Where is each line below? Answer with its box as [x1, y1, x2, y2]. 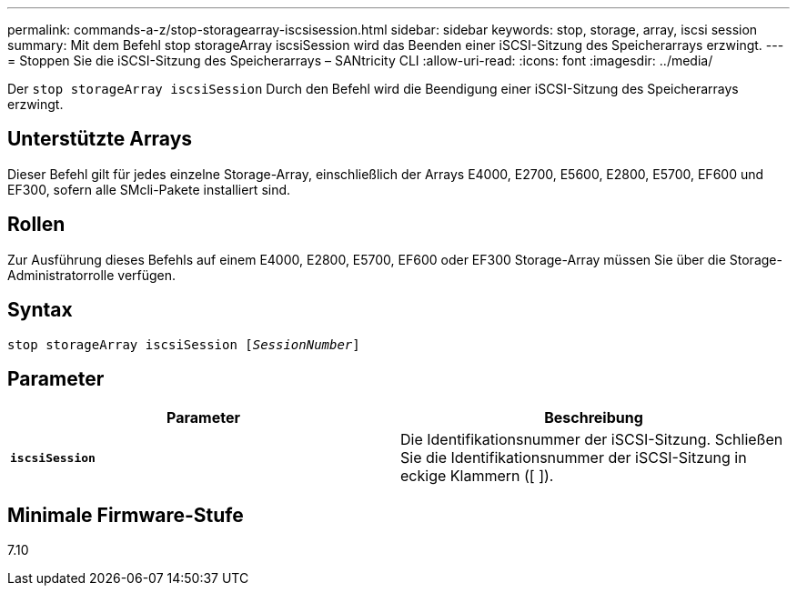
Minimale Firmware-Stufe [7, 503, 244, 527]
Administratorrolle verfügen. [7, 266, 177, 283]
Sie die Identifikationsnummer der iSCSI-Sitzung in [400, 448, 747, 467]
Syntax [7, 298, 73, 322]
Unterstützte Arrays [7, 127, 193, 151]
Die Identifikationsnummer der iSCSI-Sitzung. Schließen [400, 430, 783, 449]
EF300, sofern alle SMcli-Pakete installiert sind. [7, 181, 291, 197]
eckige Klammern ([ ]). [400, 467, 554, 486]
